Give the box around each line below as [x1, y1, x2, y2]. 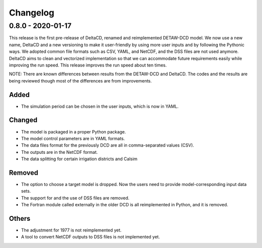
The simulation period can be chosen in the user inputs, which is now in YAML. [21, 103, 179, 109]
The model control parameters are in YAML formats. [21, 135, 125, 141]
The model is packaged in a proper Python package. [21, 129, 126, 134]
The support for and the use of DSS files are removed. [21, 195, 130, 201]
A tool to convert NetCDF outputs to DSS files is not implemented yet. [21, 234, 160, 240]
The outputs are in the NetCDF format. [21, 149, 98, 155]
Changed [9, 116, 37, 124]
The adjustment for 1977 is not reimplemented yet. [21, 227, 122, 233]
